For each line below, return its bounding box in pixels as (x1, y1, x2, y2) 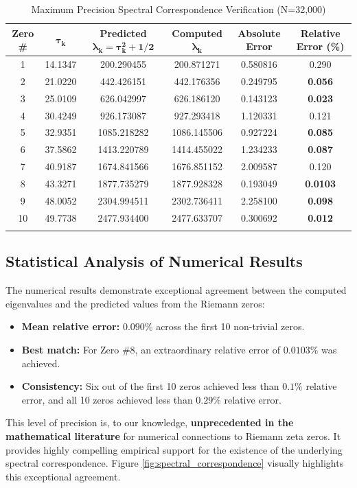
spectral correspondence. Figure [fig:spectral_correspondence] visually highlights (5, 456, 344, 470)
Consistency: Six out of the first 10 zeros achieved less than (21, 379, 279, 393)
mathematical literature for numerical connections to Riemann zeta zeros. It (5, 428, 341, 443)
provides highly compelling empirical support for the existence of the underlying (5, 442, 343, 456)
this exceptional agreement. (5, 469, 121, 483)
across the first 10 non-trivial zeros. (156, 319, 305, 334)
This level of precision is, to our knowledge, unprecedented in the (5, 415, 294, 430)
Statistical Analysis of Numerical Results (5, 251, 303, 272)
